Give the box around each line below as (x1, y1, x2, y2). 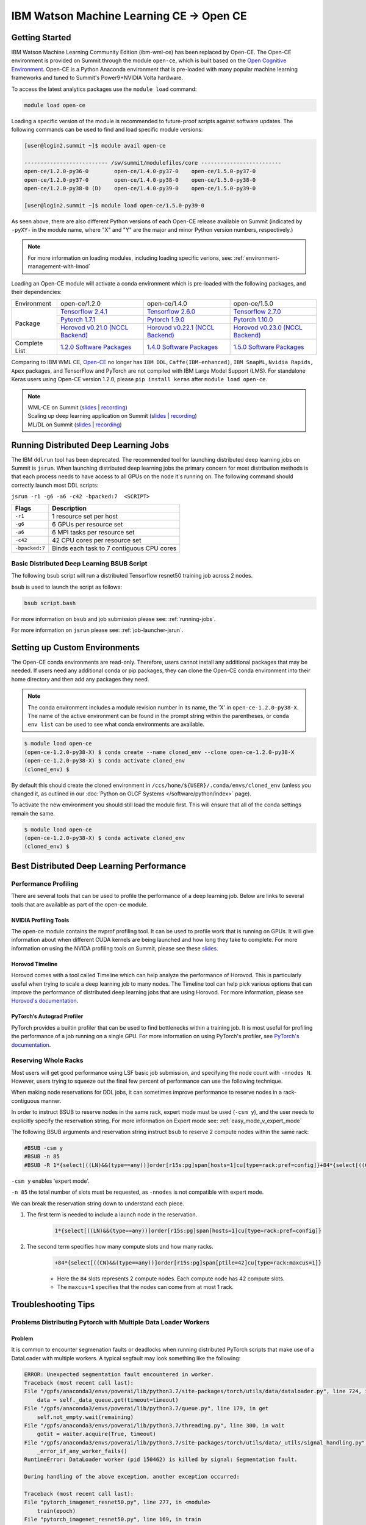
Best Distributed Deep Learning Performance (11, 861, 186, 871)
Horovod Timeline (11, 960, 58, 967)
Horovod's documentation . (11, 997, 79, 1005)
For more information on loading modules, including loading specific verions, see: (27, 254, 233, 262)
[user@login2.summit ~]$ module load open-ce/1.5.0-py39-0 (24, 202, 204, 209)
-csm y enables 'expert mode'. (11, 1177, 90, 1185)
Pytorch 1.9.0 (146, 315, 185, 324)
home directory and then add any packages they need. (11, 675, 149, 683)
